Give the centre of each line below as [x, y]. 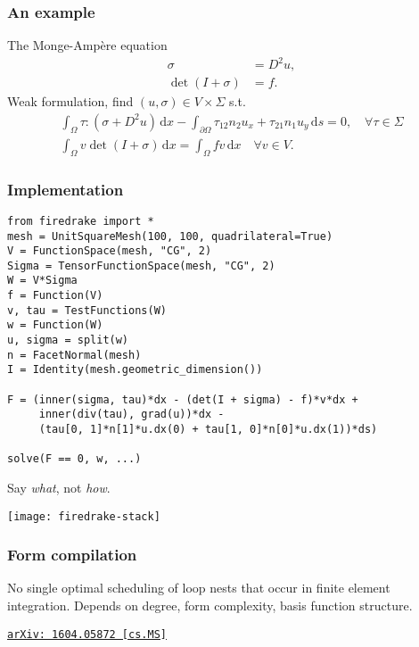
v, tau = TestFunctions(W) [87, 310]
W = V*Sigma [42, 281]
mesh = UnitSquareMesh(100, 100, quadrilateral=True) [170, 236]
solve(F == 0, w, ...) [74, 459]
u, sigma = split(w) [68, 340]
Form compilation [72, 555]
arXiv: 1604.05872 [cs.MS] [87, 634]
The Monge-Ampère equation [87, 45]
